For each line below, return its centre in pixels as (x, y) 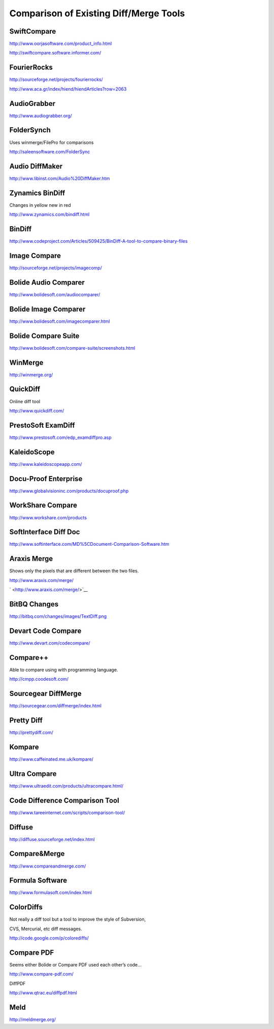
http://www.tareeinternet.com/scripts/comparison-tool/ (67, 813)
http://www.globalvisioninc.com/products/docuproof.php (69, 491)
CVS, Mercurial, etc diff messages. (46, 929)
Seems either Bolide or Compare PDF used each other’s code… (75, 965)
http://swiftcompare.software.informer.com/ (55, 53)
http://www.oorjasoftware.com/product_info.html (61, 44)
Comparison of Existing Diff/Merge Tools (97, 13)
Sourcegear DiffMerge (45, 694)
